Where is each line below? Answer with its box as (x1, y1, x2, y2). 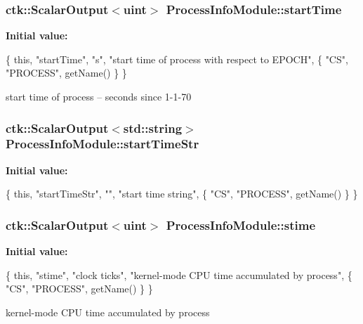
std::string (123, 119, 183, 136)
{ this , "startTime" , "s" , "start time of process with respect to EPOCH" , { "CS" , (6, 51, 348, 66)
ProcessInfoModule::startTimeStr (6, 135, 199, 153)
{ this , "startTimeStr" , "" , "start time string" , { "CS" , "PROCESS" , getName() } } (6, 186, 358, 201)
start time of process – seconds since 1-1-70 (6, 89, 192, 103)
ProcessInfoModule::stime (166, 216, 316, 233)
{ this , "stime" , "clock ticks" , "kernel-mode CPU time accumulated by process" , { (6, 267, 352, 282)
